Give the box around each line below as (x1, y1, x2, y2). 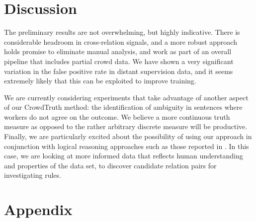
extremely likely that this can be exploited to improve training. (4, 75, 196, 86)
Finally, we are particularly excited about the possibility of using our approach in (4, 131, 252, 142)
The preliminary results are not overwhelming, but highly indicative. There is (4, 27, 240, 37)
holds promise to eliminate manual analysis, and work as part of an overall (4, 46, 232, 57)
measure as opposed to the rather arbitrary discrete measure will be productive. (4, 121, 248, 132)
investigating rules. (4, 170, 61, 180)
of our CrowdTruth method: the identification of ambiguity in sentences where (4, 102, 243, 112)
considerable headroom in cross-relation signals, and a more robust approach (4, 36, 237, 47)
